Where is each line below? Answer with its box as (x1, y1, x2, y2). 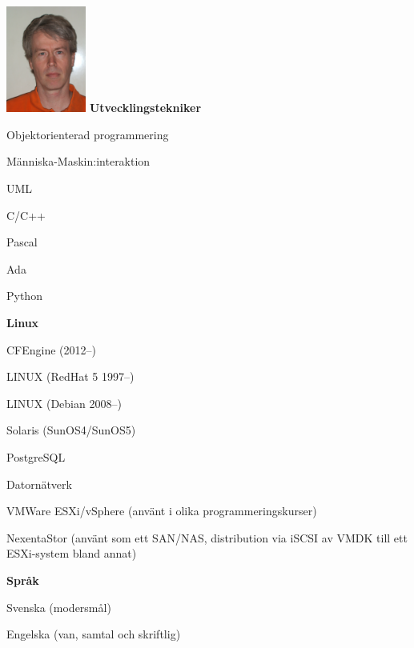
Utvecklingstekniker (89, 99, 202, 116)
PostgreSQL (6, 449, 66, 465)
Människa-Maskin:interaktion (6, 153, 151, 170)
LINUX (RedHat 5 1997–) (6, 368, 135, 385)
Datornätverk (6, 475, 72, 492)
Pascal (6, 234, 38, 250)
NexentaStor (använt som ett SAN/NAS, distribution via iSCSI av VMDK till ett (6, 529, 408, 546)
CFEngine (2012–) (6, 341, 97, 358)
